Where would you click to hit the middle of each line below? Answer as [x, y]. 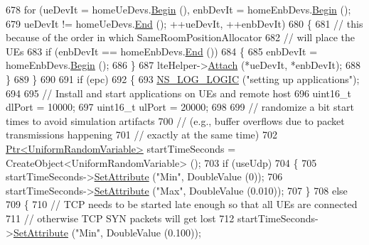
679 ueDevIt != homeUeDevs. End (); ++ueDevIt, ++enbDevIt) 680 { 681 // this [184, 23]
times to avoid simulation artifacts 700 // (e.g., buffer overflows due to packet [175, 120]
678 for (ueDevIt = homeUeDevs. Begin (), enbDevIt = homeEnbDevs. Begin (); [178, 9]
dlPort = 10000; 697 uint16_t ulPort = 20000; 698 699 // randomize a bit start [180, 107]
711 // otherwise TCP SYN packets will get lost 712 [120, 218]
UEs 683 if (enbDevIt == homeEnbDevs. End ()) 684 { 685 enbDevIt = [162, 51]
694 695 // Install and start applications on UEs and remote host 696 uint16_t [179, 93]
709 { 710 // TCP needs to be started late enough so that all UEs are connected [182, 204]
